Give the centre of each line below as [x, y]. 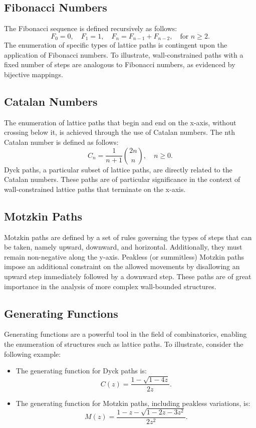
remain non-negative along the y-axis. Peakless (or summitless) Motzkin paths [124, 256]
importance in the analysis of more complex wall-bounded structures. [110, 286]
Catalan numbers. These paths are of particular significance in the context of [122, 179]
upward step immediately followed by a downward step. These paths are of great [128, 276]
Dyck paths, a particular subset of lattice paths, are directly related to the [118, 169]
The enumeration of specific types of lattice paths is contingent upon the [116, 45]
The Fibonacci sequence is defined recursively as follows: [91, 28]
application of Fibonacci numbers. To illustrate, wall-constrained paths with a [124, 54]
